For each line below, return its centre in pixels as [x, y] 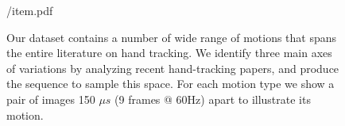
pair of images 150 [51, 99]
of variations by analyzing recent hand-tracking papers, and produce [173, 68]
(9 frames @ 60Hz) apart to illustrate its [213, 99]
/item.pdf [30, 10]
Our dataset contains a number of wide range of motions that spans [172, 37]
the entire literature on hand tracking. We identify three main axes [169, 53]
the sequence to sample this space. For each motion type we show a [171, 84]
